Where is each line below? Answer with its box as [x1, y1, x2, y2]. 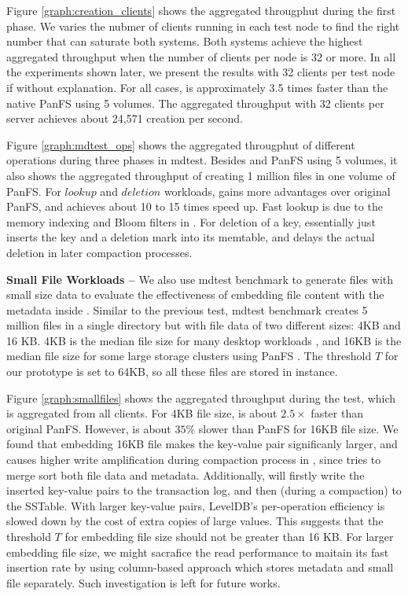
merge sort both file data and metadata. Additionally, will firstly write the [6, 466, 365, 483]
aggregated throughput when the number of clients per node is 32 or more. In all [6, 48, 396, 64]
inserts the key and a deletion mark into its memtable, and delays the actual [6, 229, 375, 245]
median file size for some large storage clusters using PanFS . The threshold [6, 348, 372, 364]
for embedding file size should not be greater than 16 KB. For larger [64, 528, 394, 544]
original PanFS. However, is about [6, 420, 171, 436]
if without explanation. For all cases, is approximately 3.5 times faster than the [6, 79, 388, 95]
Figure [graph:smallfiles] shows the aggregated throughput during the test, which [6, 389, 396, 406]
